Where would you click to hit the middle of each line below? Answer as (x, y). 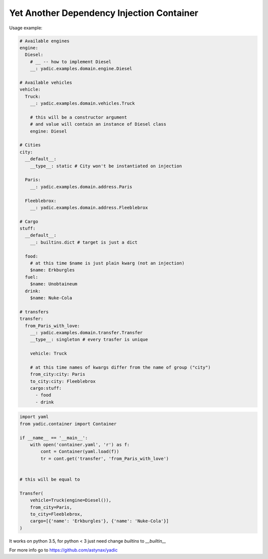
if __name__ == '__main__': (54, 438)
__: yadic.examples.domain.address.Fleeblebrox (89, 208)
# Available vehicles (46, 82)
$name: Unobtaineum (54, 284)
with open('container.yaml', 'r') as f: (80, 445)
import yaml (34, 417)
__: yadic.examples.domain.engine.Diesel (81, 69)
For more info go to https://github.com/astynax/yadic (63, 550)
